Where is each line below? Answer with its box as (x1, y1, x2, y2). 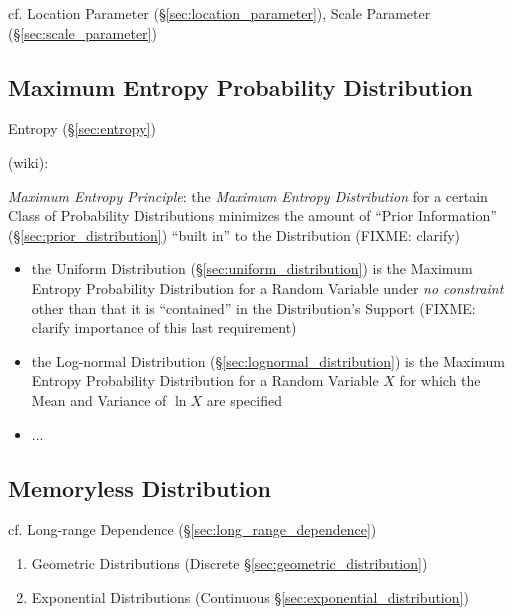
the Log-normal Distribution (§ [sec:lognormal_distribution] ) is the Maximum (31, 350, 505, 371)
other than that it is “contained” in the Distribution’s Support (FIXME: (31, 297, 476, 318)
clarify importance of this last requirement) (31, 317, 297, 338)
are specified (206, 389, 282, 410)
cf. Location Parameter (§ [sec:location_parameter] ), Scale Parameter (8, 3, 431, 23)
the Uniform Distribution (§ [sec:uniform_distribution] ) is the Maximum (31, 258, 473, 279)
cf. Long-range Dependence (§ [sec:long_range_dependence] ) (8, 519, 377, 540)
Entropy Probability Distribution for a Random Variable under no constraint (31, 277, 504, 298)
